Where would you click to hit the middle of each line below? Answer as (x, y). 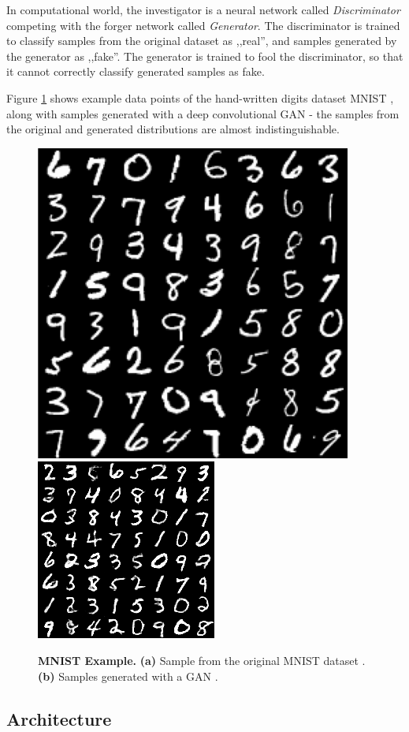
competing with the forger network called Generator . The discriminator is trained (203, 25)
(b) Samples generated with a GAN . (128, 676)
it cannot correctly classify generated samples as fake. (136, 71)
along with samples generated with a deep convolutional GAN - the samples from (203, 113)
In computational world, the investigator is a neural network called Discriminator (203, 9)
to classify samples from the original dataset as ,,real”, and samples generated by (202, 41)
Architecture (59, 718)
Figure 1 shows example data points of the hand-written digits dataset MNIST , (200, 97)
